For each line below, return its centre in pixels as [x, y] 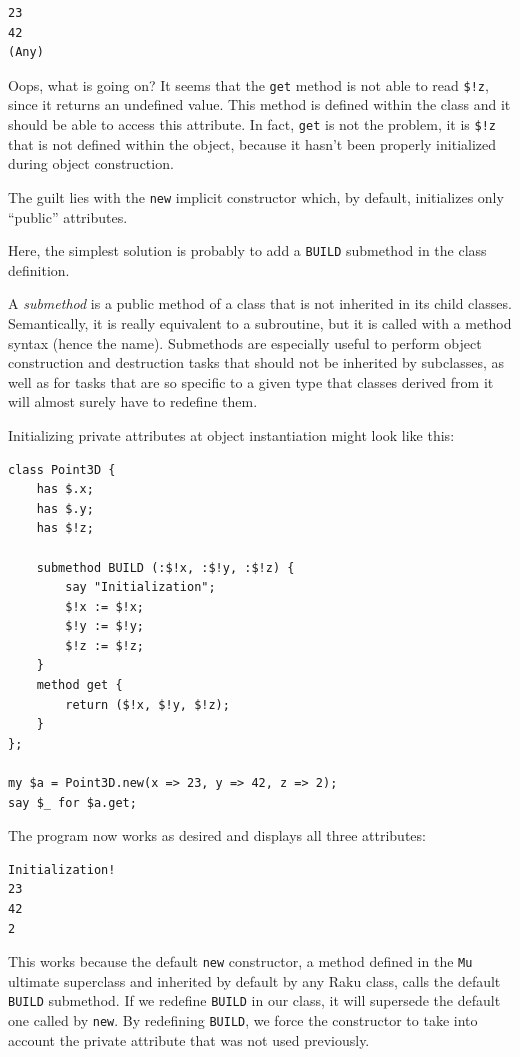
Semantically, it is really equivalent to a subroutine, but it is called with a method [260, 322]
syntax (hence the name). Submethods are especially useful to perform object [245, 342]
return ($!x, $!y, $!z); [147, 704]
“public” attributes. [68, 216]
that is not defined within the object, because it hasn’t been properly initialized [252, 143]
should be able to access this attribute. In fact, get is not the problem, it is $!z [252, 124]
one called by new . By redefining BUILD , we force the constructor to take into [243, 1020]
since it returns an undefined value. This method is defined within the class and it [259, 104]
